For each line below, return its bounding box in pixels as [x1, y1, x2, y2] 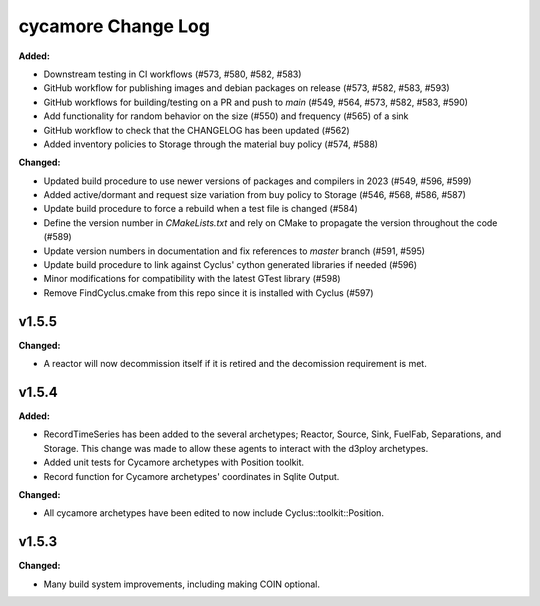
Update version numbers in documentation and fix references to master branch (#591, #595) [43, 245, 425, 257]
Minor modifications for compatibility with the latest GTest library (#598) [43, 273, 341, 285]
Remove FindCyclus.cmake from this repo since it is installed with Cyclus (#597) [43, 286, 374, 299]
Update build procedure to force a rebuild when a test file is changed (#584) [43, 203, 359, 215]
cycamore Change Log [18, 15, 210, 37]
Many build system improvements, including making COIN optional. [43, 578, 320, 590]
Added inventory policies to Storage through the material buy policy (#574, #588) [43, 138, 379, 150]
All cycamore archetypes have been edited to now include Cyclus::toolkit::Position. [43, 507, 385, 519]
